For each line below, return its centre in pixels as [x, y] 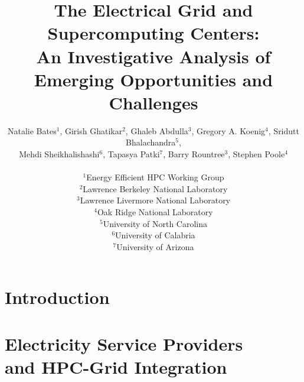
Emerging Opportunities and [153, 79]
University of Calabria [155, 235]
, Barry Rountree [194, 154]
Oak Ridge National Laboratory [155, 212]
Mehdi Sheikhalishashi [59, 154]
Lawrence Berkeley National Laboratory [155, 188]
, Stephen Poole [256, 154]
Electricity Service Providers [124, 343]
